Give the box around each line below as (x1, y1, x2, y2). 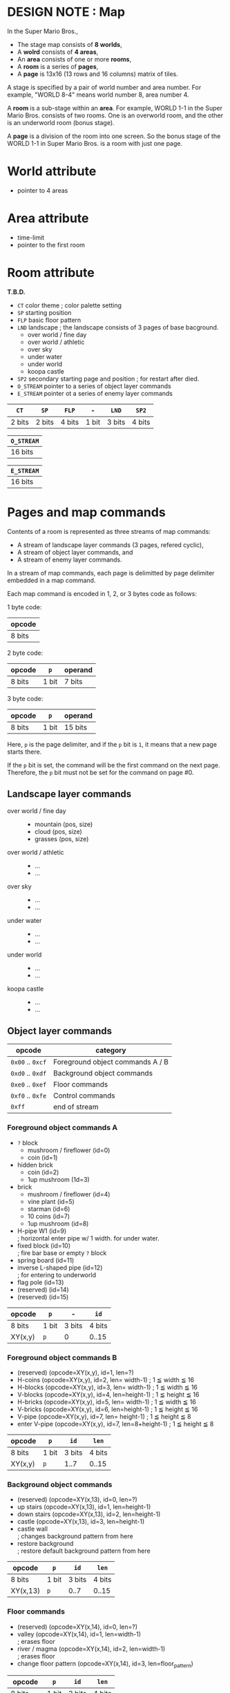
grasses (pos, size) (34, 834, 89, 843)
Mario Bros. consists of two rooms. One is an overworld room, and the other (7, 111, 223, 119)
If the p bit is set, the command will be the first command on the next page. (7, 761, 220, 769)
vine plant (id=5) (27, 1197, 75, 1205)
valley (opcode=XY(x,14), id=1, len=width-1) (17, 1629, 142, 1638)
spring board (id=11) (17, 1256, 75, 1264)
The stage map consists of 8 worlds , (17, 40, 122, 48)
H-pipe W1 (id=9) (17, 1227, 67, 1235)
